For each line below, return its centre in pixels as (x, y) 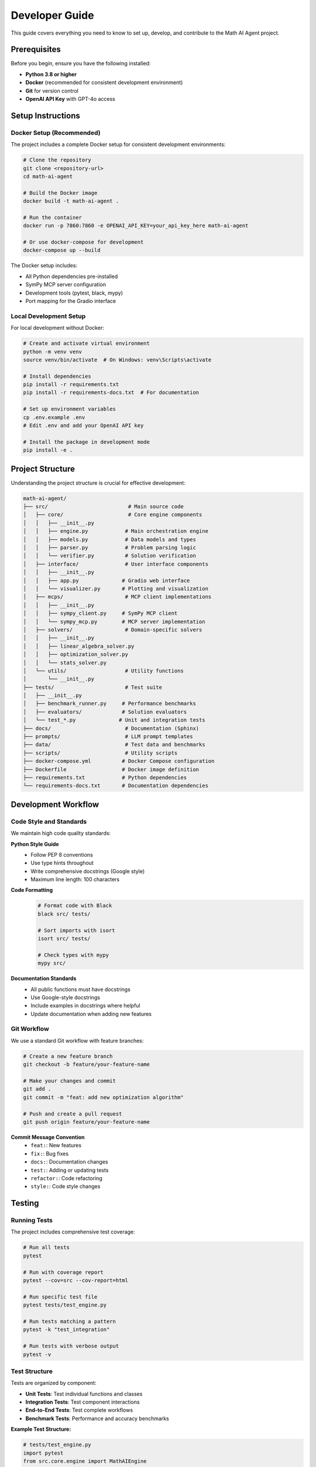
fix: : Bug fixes (50, 1154)
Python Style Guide (35, 844)
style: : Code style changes (66, 1187)
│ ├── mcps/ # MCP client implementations (117, 597)
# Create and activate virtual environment (87, 344)
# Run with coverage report (63, 1272)
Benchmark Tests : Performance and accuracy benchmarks (97, 1418)
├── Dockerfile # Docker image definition (111, 769)
